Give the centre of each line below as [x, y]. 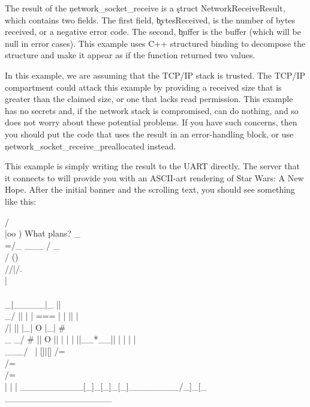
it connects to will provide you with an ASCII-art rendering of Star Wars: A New [154, 177]
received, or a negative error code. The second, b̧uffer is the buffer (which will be [153, 32]
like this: [21, 201]
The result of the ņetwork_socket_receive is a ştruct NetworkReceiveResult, [145, 8]
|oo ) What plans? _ [43, 233]
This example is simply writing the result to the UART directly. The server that [152, 166]
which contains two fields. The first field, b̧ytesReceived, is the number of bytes [150, 20]
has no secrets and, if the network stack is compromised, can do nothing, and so [152, 110]
